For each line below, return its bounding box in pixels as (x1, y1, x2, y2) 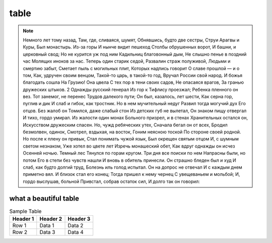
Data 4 (67, 229, 84, 236)
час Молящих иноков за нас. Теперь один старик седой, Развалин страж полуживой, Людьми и (23, 58, 231, 64)
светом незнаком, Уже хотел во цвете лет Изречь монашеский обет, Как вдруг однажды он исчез (23, 143, 235, 149)
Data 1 (39, 222, 54, 229)
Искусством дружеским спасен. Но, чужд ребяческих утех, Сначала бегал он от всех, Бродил (23, 122, 228, 128)
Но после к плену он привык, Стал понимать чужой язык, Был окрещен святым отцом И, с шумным (23, 136, 239, 142)
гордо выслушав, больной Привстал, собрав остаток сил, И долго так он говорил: (23, 178, 200, 184)
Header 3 (67, 215, 91, 222)
